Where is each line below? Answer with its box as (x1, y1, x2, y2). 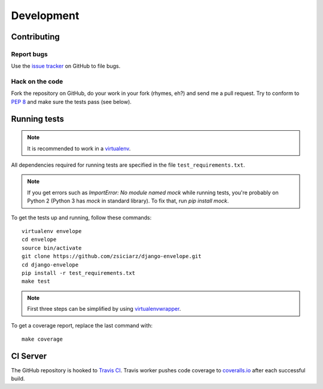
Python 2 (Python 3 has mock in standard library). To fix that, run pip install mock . (27, 197, 229, 204)
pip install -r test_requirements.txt (22, 269, 136, 276)
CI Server (11, 351, 47, 361)
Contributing (11, 32, 60, 42)
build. (11, 375, 25, 382)
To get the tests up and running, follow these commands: (11, 214, 152, 221)
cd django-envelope (22, 261, 79, 268)
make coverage (22, 335, 63, 342)
